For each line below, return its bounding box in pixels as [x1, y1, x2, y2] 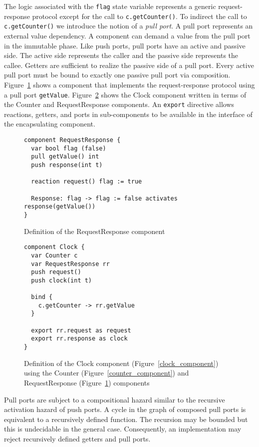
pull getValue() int [31, 153, 99, 160]
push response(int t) [31, 161, 103, 168]
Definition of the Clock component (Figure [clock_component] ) [24, 357, 219, 368]
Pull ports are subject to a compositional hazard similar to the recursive [4, 394, 225, 404]
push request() [31, 268, 81, 276]
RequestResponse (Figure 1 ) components [24, 377, 150, 387]
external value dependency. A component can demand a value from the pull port [4, 30, 251, 40]
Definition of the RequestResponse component [24, 225, 165, 236]
